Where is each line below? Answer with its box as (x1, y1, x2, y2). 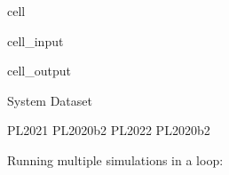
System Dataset (7, 91, 92, 109)
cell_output (7, 61, 71, 80)
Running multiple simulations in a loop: (7, 150, 224, 169)
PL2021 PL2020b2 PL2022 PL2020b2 (7, 121, 210, 139)
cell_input (7, 31, 64, 50)
